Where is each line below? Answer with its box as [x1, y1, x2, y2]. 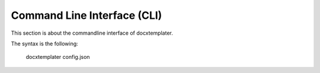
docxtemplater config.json [25, 54, 90, 61]
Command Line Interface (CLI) [11, 9, 162, 22]
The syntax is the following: [11, 40, 78, 47]
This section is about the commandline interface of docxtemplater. [11, 29, 173, 36]
